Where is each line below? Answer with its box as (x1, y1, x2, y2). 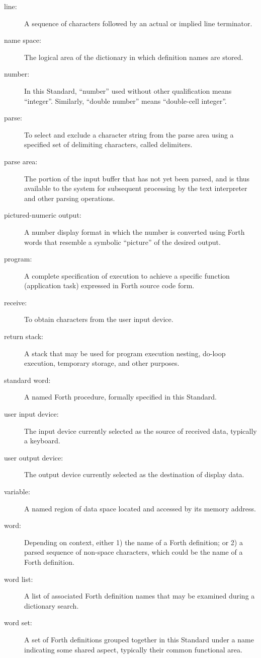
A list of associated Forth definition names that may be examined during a (24, 590, 255, 601)
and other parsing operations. (24, 192, 115, 203)
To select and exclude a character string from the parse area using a (24, 129, 234, 140)
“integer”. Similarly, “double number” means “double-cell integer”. (24, 95, 227, 106)
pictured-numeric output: (4, 210, 81, 220)
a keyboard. (24, 435, 60, 446)
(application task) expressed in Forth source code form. (24, 280, 195, 291)
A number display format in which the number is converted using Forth (24, 226, 245, 237)
